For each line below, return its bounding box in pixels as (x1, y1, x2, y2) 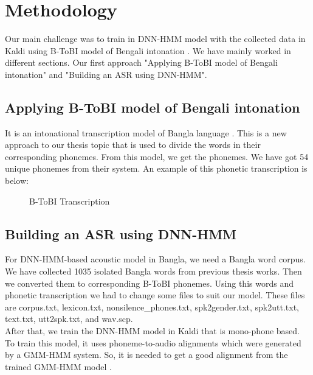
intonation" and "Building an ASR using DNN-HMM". (5, 68, 207, 80)
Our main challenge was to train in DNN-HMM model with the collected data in (5, 32, 306, 45)
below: (5, 174, 29, 187)
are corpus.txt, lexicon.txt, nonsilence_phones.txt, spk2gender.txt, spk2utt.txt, (5, 300, 299, 313)
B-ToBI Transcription (29, 194, 110, 207)
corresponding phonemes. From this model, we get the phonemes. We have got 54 (5, 150, 309, 163)
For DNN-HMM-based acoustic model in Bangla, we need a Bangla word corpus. (5, 253, 306, 265)
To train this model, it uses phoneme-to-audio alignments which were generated (5, 336, 301, 349)
